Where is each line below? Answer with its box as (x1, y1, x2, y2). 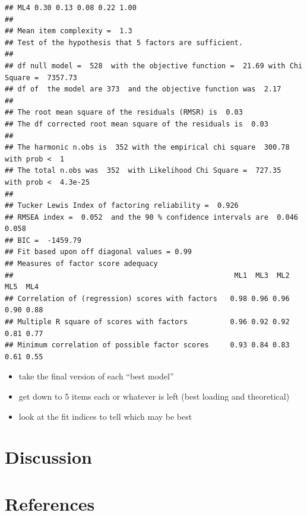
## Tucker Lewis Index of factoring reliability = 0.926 (5, 201, 239, 210)
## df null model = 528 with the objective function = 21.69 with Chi (5, 61, 303, 70)
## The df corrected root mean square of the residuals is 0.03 (5, 119, 268, 128)
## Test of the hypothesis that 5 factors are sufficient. (5, 38, 243, 47)
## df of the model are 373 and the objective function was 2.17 (5, 85, 281, 94)
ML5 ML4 (5, 283, 39, 292)
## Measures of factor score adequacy (5, 259, 158, 268)
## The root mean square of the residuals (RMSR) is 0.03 (5, 108, 243, 117)
